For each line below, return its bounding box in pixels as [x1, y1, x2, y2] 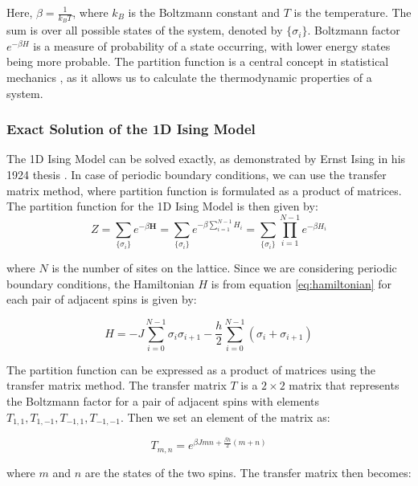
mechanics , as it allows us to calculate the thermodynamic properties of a [6, 69, 372, 86]
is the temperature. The [293, 4, 412, 20]
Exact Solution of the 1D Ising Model [6, 119, 256, 139]
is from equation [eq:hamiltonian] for [211, 275, 392, 292]
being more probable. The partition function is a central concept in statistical [6, 53, 389, 70]
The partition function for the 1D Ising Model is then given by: [6, 198, 318, 214]
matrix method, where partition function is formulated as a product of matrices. [6, 182, 402, 198]
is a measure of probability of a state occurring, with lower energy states [33, 37, 391, 54]
